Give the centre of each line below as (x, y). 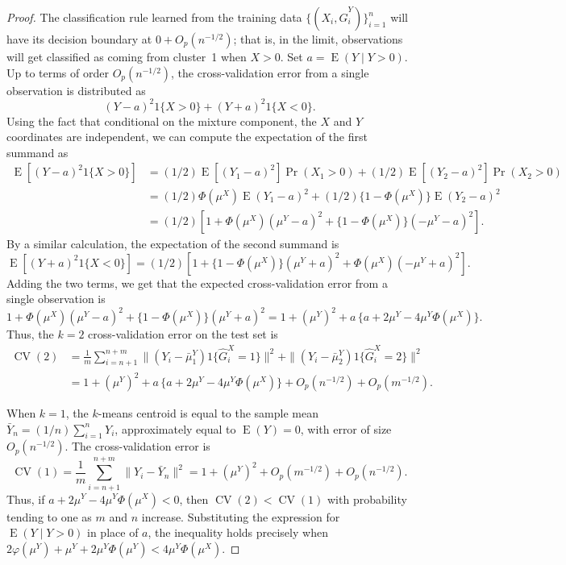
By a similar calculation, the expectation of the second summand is (173, 244)
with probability (367, 499)
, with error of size (346, 428)
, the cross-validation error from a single (270, 72)
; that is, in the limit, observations (318, 39)
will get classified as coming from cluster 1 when (127, 56)
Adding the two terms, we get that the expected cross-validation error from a (197, 282)
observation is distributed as (76, 90)
